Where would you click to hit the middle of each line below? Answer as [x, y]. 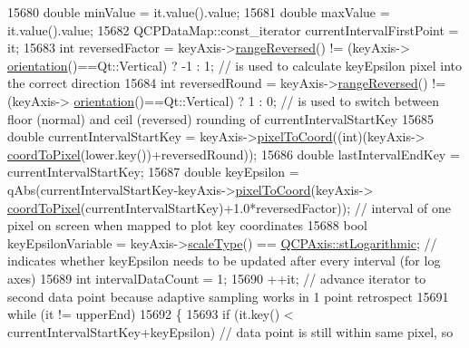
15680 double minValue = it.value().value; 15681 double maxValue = [199, 12]
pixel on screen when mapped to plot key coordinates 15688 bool [187, 225]
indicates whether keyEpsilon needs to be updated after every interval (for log [224, 261]
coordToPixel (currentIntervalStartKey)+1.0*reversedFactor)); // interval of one [229, 207]
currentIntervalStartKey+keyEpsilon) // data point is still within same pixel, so [230, 331]
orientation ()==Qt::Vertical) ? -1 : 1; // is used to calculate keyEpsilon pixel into [235, 65]
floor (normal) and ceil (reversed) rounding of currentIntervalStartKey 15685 [220, 118]
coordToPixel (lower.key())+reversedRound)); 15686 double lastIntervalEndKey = [234, 154]
